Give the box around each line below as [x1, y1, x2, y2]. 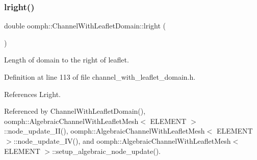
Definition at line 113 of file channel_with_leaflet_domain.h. [4, 72, 196, 82]
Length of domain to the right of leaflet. [4, 54, 129, 65]
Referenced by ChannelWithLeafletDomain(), [4, 106, 146, 116]
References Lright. [4, 88, 61, 99]
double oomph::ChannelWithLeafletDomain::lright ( [4, 20, 166, 31]
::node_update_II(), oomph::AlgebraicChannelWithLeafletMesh [4, 125, 205, 136]
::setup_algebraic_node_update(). [52, 145, 161, 156]
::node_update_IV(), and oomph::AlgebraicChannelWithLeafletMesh [13, 135, 231, 146]
